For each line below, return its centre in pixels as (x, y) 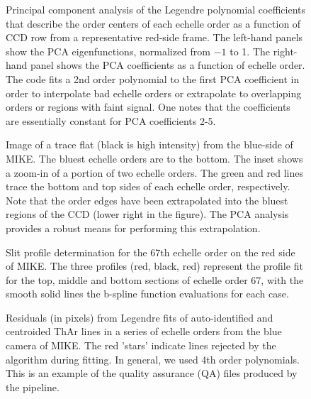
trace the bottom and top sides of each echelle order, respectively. (148, 186)
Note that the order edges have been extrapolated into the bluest (147, 200)
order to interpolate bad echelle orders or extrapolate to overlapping (154, 93)
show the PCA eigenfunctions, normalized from (108, 51)
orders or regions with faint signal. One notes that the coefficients (148, 107)
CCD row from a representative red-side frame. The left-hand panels (154, 37)
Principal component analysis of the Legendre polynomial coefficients (156, 9)
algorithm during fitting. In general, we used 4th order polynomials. (153, 359)
